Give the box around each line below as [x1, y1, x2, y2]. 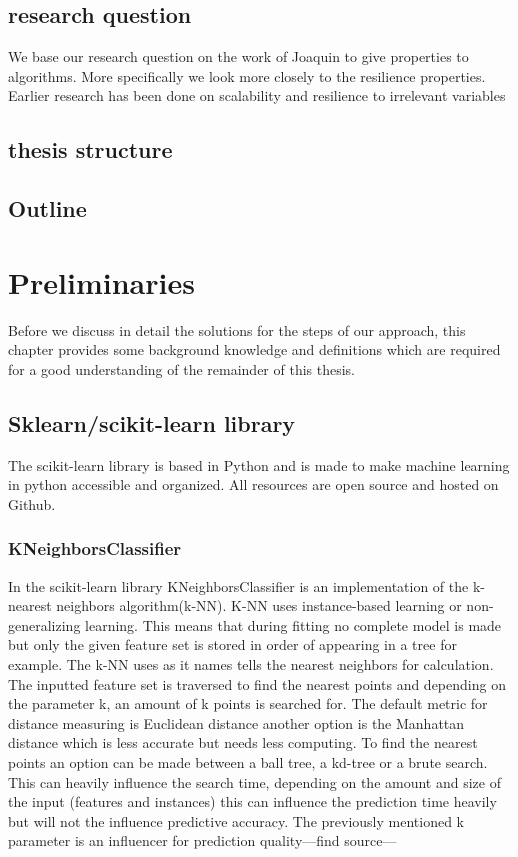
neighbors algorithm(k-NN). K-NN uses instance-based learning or [56, 595, 462, 616]
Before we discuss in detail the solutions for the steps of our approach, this [8, 319, 466, 340]
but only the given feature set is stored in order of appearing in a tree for [8, 634, 457, 655]
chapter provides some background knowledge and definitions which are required [8, 339, 501, 360]
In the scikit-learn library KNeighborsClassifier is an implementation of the [8, 575, 469, 596]
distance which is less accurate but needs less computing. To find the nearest [8, 732, 478, 753]
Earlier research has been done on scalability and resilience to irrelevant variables [8, 85, 506, 106]
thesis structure [8, 134, 173, 165]
